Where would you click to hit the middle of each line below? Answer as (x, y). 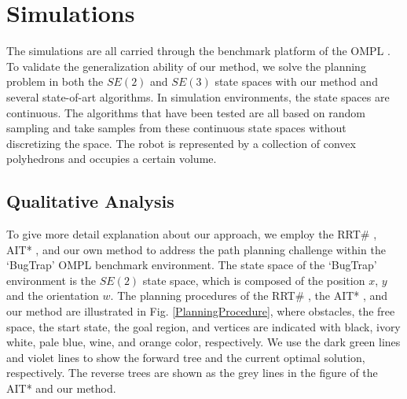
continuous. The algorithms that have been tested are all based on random (186, 112)
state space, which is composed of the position (254, 280)
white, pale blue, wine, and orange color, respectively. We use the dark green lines (203, 342)
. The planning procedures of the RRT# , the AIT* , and (249, 296)
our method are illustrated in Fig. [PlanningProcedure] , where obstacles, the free (201, 311)
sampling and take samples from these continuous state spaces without (176, 128)
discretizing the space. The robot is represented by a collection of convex (181, 143)
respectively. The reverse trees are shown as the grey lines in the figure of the (192, 373)
